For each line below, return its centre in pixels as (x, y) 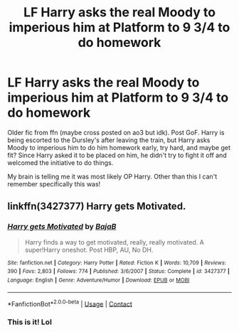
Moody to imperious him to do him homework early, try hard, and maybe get (119, 147)
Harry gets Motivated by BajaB (62, 227)
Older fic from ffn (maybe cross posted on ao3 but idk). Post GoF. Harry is (116, 132)
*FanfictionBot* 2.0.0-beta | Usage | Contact (70, 303)
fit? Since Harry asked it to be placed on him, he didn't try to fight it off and (117, 155)
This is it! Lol (30, 322)
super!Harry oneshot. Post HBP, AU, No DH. (89, 250)
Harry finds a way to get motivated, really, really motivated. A (115, 242)
